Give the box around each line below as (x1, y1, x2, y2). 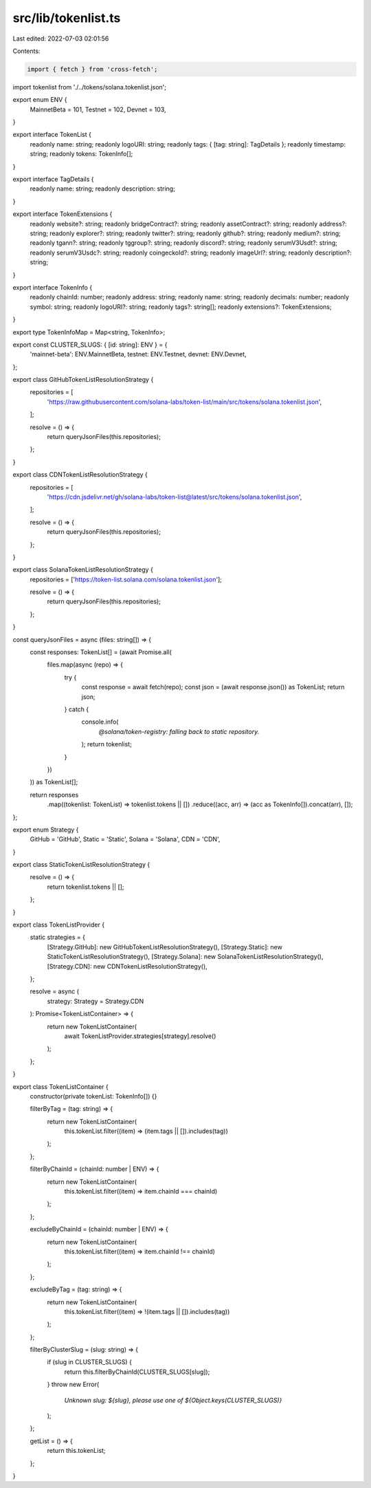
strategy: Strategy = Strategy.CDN (47, 997, 144, 1005)
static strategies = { (30, 933, 86, 942)
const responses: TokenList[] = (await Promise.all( (30, 648, 172, 656)
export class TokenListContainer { (12, 1082, 109, 1090)
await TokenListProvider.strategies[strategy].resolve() (64, 1032, 216, 1040)
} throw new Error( (47, 1380, 100, 1389)
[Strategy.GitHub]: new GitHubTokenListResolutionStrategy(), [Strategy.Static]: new (47, 942, 283, 951)
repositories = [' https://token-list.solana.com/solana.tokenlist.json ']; (30, 575, 223, 583)
